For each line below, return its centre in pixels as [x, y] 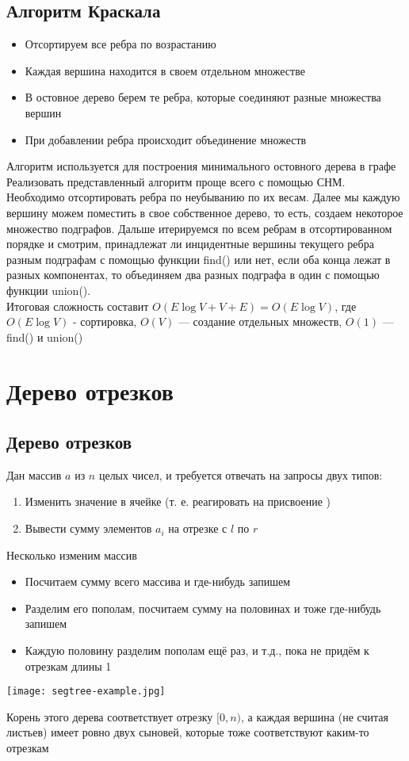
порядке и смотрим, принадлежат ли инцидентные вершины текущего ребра [190, 244]
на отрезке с [198, 528]
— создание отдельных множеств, [260, 321]
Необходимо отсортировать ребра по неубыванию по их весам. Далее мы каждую [203, 197]
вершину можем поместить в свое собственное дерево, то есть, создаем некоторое [205, 212]
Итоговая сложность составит [78, 306]
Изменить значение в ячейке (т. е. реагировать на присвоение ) [178, 501]
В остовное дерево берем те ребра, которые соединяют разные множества [203, 97]
